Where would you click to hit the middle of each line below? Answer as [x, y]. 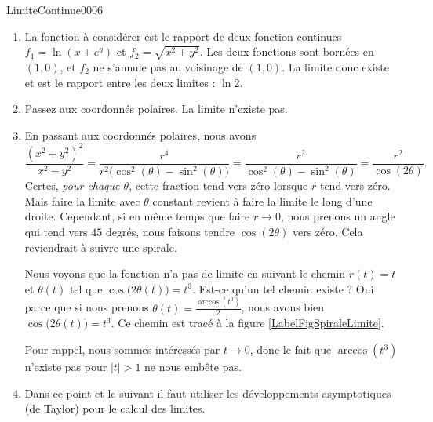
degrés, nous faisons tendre [170, 231]
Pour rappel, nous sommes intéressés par [122, 349]
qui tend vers [56, 231]
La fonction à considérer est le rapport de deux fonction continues [183, 36]
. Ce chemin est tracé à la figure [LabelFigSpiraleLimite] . [247, 323]
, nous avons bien [283, 307]
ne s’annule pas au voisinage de [168, 66]
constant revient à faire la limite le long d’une [262, 200]
